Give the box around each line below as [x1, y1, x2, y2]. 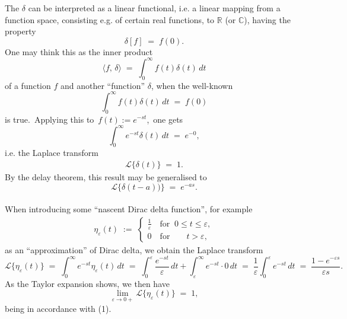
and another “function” [61, 79, 145, 91]
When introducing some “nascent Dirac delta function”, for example [5, 203, 253, 215]
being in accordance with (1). [5, 302, 112, 314]
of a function [5, 79, 51, 91]
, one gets [147, 113, 183, 125]
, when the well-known [151, 79, 233, 91]
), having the [244, 13, 291, 25]
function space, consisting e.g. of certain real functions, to [5, 13, 215, 25]
